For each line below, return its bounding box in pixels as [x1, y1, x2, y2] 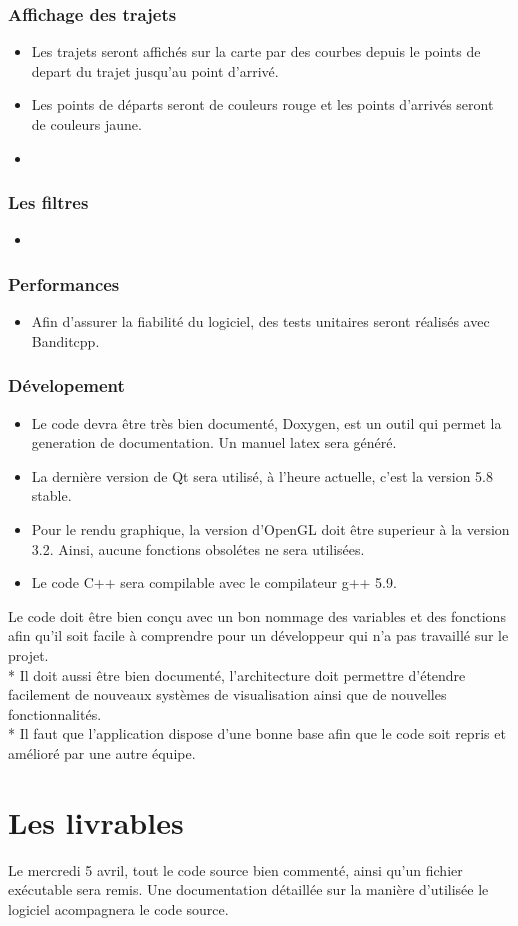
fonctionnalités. [8, 703, 102, 724]
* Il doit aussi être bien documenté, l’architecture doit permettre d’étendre [8, 664, 466, 685]
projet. [8, 644, 49, 665]
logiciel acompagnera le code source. [8, 898, 229, 919]
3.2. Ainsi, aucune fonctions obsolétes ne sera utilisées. [31, 538, 365, 559]
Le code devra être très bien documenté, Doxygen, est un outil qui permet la [31, 412, 502, 433]
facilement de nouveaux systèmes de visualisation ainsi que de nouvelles [8, 684, 447, 705]
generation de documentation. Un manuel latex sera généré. [31, 432, 397, 453]
